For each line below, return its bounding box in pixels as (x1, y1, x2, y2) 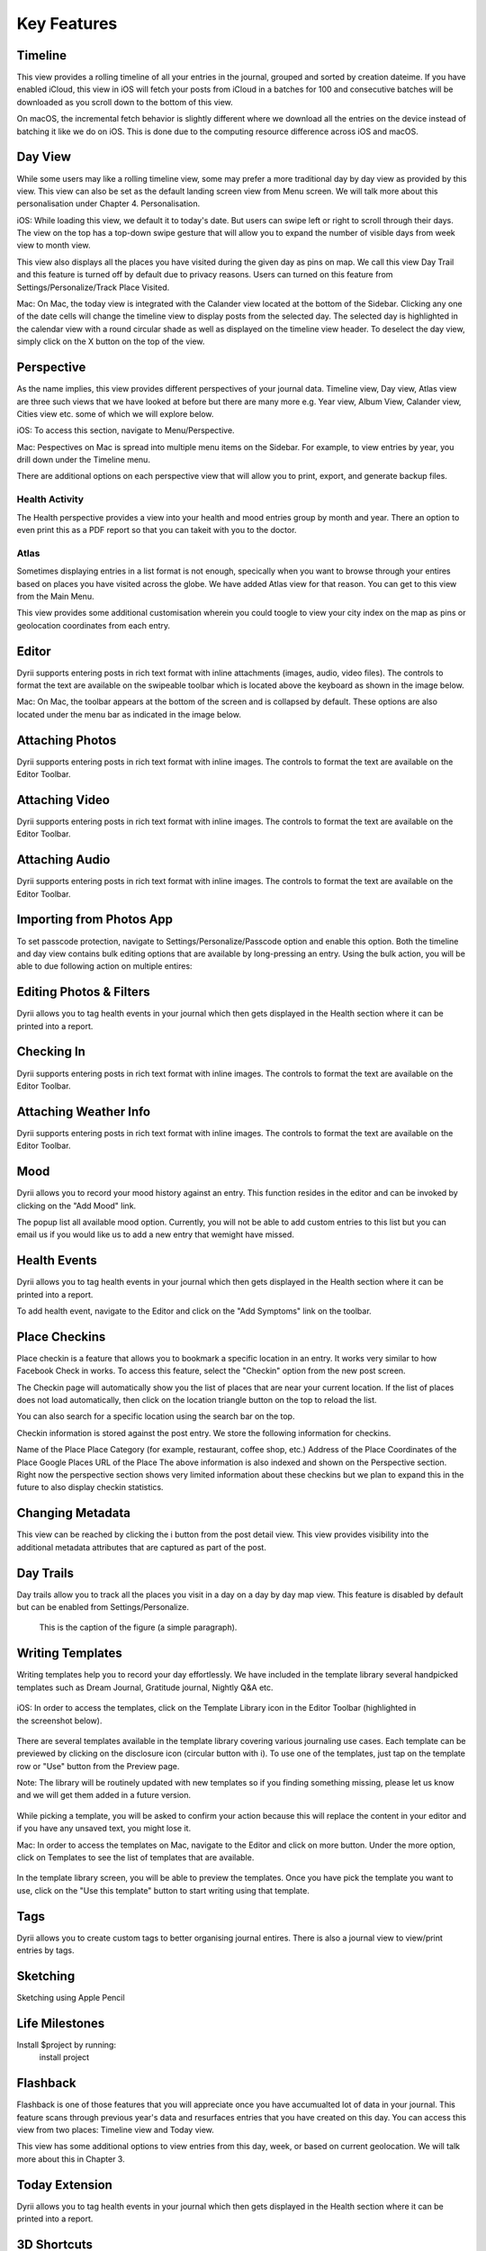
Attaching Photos (16, 732, 117, 747)
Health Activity (16, 493, 85, 506)
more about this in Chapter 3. (16, 2153, 125, 2165)
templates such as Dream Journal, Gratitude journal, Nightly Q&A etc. (16, 1682, 274, 1693)
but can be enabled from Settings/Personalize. (16, 1602, 189, 1613)
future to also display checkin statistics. (16, 1482, 164, 1493)
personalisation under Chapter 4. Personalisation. (16, 198, 201, 209)
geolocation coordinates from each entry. (16, 619, 171, 630)
